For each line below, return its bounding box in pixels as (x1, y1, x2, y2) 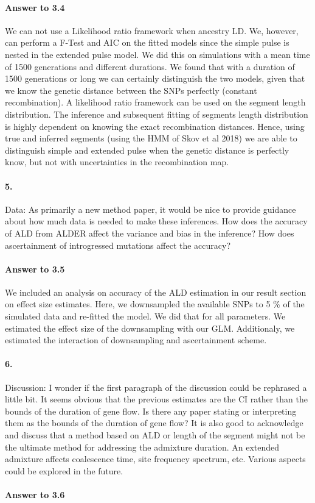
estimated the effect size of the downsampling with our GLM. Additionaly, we (5, 321, 295, 334)
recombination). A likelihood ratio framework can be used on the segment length (5, 96, 306, 109)
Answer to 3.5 (5, 262, 65, 275)
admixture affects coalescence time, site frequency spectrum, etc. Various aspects (5, 452, 306, 465)
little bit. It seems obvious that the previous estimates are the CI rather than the (5, 393, 308, 405)
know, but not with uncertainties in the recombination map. (5, 155, 229, 168)
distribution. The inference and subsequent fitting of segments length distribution (5, 107, 308, 120)
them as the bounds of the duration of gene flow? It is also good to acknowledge (5, 416, 303, 429)
